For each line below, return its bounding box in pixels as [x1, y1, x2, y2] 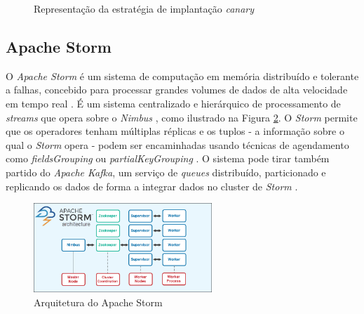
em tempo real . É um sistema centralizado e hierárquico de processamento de [6, 96, 341, 110]
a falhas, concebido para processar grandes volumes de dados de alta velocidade [6, 82, 348, 97]
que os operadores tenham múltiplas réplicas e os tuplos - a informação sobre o [6, 124, 344, 138]
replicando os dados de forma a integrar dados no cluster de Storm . [6, 178, 298, 193]
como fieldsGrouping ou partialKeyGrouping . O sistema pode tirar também [6, 151, 330, 166]
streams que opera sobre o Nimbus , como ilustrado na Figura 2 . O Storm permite [6, 110, 358, 124]
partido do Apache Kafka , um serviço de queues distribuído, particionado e [6, 164, 326, 179]
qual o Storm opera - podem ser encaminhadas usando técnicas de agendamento [6, 137, 349, 152]
